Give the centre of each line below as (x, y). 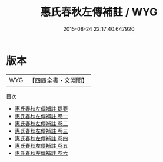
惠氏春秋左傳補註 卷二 (41, 123)
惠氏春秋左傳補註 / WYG (99, 12)
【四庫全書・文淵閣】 (59, 80)
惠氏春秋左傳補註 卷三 (41, 131)
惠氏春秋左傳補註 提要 (41, 108)
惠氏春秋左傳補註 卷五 (41, 145)
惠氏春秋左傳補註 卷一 (41, 116)
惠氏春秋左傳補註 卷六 (41, 153)
